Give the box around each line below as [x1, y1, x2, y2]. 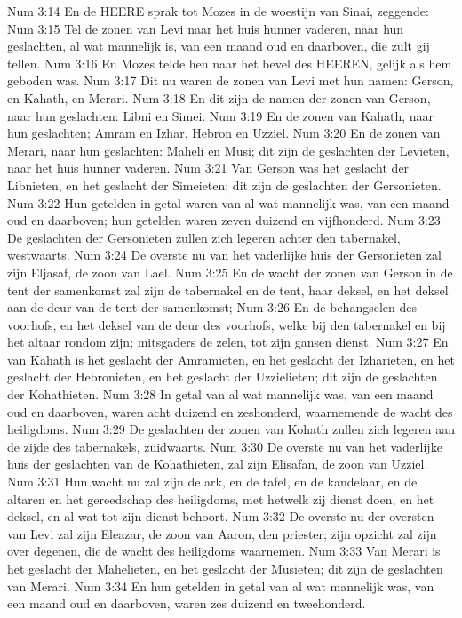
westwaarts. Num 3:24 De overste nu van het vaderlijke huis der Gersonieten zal [7, 245, 442, 264]
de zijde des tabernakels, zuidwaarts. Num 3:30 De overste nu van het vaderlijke [7, 437, 442, 455]
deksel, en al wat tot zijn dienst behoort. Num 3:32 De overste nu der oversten [7, 507, 434, 526]
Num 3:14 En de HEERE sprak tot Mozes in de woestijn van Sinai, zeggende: [7, 2, 429, 20]
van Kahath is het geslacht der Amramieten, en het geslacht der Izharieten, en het [7, 349, 455, 368]
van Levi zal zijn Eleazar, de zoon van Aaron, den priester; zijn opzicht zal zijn [7, 524, 437, 542]
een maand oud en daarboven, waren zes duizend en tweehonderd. [7, 594, 366, 613]
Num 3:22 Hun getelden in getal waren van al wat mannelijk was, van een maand [7, 193, 450, 212]
